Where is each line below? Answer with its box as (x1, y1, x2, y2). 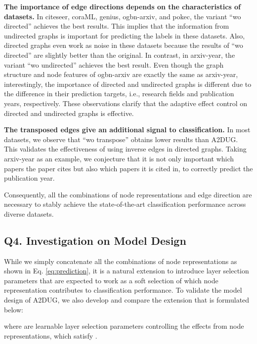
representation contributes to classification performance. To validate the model (4, 285, 242, 295)
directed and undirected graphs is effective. (4, 108, 134, 118)
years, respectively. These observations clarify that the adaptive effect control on (4, 98, 248, 108)
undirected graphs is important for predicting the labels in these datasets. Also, (4, 30, 245, 40)
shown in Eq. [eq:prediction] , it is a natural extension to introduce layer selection (4, 266, 249, 276)
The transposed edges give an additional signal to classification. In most (4, 124, 251, 135)
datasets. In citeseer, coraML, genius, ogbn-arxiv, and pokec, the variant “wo (4, 11, 241, 21)
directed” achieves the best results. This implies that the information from (4, 21, 229, 31)
